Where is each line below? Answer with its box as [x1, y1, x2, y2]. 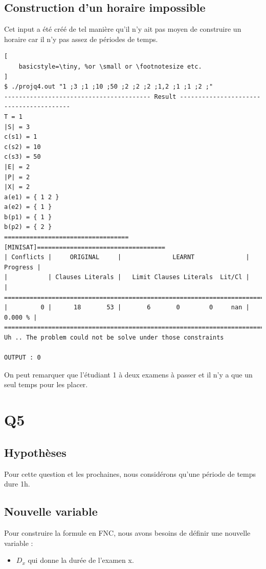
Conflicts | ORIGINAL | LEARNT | [11, 254, 250, 261]
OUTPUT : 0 [4, 354, 41, 362]
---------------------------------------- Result [4, 93, 176, 100]
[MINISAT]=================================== [4, 243, 165, 251]
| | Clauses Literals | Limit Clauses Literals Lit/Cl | [4, 273, 250, 281]
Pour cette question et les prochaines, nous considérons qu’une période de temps [4, 468, 256, 479]
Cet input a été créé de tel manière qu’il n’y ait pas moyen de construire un [4, 24, 241, 34]
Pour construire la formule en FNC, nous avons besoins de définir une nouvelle [4, 527, 251, 538]
